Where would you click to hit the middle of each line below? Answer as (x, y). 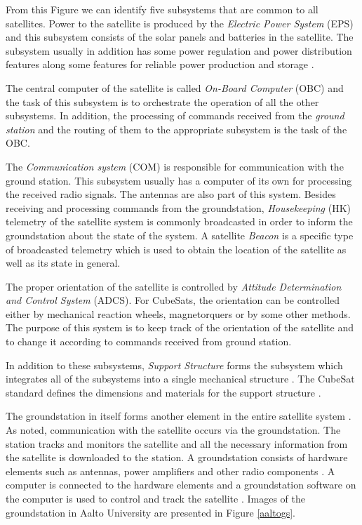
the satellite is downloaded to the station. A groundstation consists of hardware (177, 457)
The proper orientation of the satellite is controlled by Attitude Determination (174, 286)
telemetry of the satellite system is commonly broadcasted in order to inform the (179, 221)
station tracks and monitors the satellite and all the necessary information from (177, 443)
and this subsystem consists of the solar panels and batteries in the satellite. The (180, 37)
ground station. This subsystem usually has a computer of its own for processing (179, 180)
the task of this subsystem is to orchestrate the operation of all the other (162, 101)
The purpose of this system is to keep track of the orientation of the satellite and (180, 327)
